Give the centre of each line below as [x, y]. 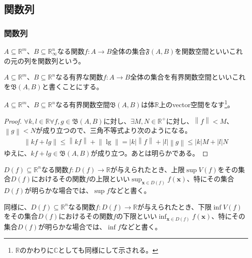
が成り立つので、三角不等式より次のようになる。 [114, 130]
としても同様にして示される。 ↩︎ [108, 250]
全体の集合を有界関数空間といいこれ [188, 77]
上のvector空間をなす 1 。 [197, 104]
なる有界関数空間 [83, 105]
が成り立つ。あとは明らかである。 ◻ [150, 153]
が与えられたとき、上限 [147, 169]
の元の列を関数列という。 [45, 60]
